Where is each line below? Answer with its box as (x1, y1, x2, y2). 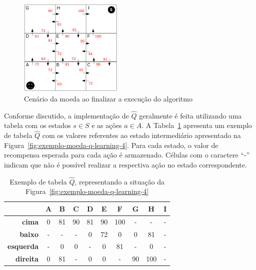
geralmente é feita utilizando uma (139, 110, 242, 120)
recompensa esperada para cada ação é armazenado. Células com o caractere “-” (4, 149, 250, 160)
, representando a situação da (74, 176, 165, 186)
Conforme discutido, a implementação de (4, 110, 129, 120)
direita (15, 253, 38, 264)
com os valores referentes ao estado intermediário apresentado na (42, 130, 241, 140)
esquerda (7, 241, 38, 251)
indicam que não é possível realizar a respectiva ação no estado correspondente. (4, 159, 247, 169)
